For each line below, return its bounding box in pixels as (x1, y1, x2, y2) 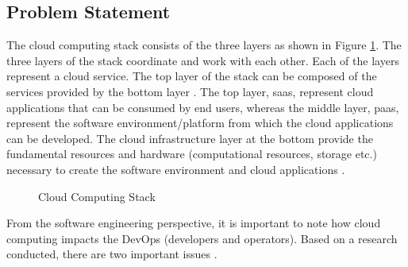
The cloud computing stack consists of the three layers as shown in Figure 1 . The (6, 37, 402, 53)
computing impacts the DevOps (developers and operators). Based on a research (6, 230, 398, 246)
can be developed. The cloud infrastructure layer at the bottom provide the (6, 130, 373, 146)
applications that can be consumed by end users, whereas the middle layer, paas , (6, 99, 399, 115)
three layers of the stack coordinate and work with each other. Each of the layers (6, 52, 399, 68)
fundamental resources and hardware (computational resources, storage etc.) (6, 145, 377, 162)
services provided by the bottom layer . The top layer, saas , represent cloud (6, 83, 374, 99)
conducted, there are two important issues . (6, 246, 217, 262)
